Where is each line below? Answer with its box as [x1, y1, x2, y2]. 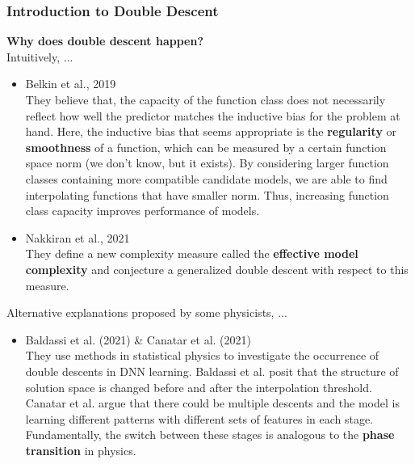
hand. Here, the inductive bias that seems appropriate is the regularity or [25, 123, 397, 140]
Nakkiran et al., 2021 [25, 229, 130, 246]
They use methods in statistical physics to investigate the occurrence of [25, 347, 379, 364]
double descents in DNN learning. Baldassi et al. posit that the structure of [25, 362, 399, 379]
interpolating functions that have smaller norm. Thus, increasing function [25, 186, 389, 203]
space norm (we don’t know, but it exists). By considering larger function [25, 154, 389, 171]
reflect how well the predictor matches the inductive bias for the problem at [25, 107, 400, 124]
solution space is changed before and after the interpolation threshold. [25, 378, 372, 395]
